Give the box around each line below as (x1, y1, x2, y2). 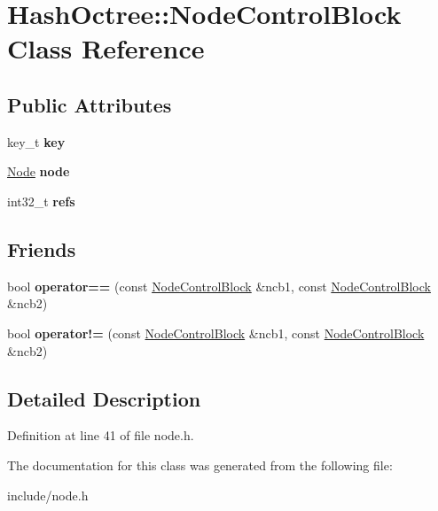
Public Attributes (7, 90, 172, 118)
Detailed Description (7, 384, 201, 412)
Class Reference (7, 30, 205, 66)
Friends (7, 235, 76, 262)
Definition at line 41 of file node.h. (7, 426, 194, 445)
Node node (7, 162, 70, 181)
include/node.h (7, 485, 89, 504)
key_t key (7, 132, 66, 151)
